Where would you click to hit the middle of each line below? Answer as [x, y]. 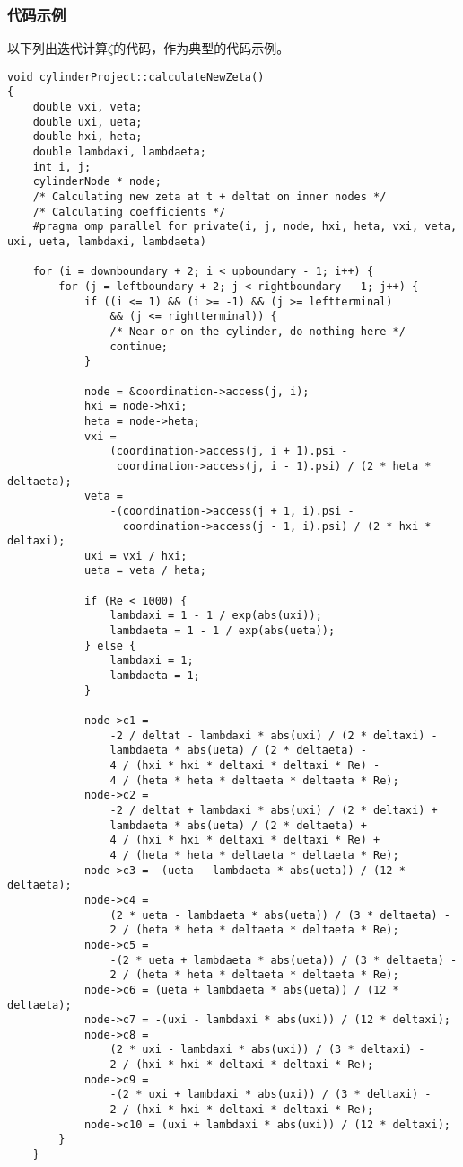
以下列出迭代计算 [57, 48]
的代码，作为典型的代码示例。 [201, 48]
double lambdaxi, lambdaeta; [119, 152]
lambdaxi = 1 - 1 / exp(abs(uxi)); [216, 616]
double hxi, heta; [87, 137]
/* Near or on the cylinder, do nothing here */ [258, 331]
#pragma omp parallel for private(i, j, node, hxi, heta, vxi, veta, [245, 227]
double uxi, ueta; [87, 122]
